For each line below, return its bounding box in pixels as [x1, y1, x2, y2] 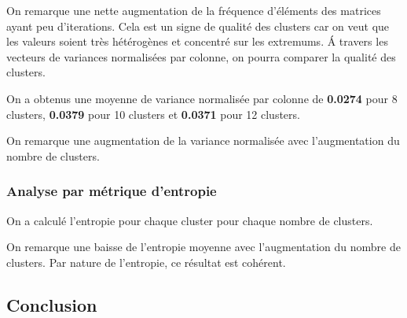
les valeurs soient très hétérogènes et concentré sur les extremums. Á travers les [6, 33, 388, 50]
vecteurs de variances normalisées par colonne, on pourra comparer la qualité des [6, 48, 396, 65]
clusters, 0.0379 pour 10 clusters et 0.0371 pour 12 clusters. [6, 105, 300, 122]
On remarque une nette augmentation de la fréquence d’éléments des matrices [6, 2, 381, 18]
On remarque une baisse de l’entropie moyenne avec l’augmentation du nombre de [6, 238, 401, 255]
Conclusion [6, 292, 97, 316]
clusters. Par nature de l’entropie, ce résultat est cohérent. [6, 253, 286, 270]
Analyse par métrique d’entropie [6, 181, 217, 201]
